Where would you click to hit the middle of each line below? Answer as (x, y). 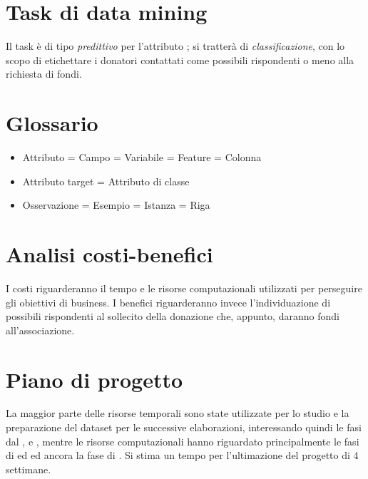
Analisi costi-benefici (109, 254)
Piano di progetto (94, 379)
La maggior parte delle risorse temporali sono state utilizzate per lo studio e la (178, 413)
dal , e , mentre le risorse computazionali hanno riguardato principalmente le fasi (183, 441)
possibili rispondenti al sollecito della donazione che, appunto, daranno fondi (173, 316)
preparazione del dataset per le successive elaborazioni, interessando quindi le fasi (184, 427)
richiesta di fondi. (44, 74)
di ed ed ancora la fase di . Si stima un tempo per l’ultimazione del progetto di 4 (182, 455)
